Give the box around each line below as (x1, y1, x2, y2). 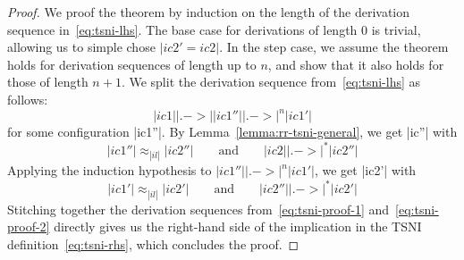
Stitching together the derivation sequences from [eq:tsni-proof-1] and (7, 199, 390, 218)
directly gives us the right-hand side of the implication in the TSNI (54, 217, 422, 236)
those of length (7, 72, 89, 91)
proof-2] (7, 217, 50, 236)
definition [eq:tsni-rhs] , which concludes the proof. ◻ (7, 234, 299, 253)
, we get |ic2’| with (314, 161, 417, 180)
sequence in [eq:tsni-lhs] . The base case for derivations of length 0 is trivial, (7, 20, 421, 38)
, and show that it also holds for (267, 55, 444, 73)
